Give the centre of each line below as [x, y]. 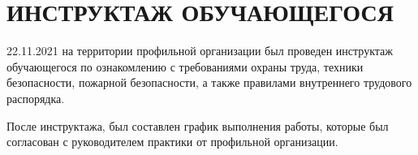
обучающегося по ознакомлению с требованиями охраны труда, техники [185, 66]
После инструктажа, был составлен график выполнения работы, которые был [198, 125]
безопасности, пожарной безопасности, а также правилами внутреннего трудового [209, 82]
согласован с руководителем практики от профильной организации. [172, 142]
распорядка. [36, 98]
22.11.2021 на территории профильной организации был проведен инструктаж [200, 51]
